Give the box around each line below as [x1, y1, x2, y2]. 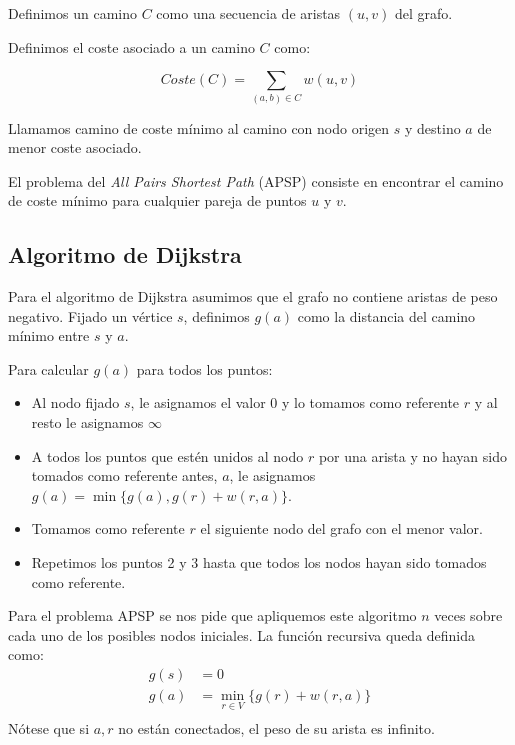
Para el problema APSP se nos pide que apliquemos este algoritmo [8, 605, 417, 626]
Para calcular [8, 358, 89, 379]
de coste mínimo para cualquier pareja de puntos [8, 190, 307, 211]
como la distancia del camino [297, 305, 476, 326]
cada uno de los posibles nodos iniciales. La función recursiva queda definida [8, 624, 476, 645]
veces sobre [434, 605, 503, 626]
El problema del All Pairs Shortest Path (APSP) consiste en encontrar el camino [8, 170, 504, 191]
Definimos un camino [8, 3, 137, 23]
